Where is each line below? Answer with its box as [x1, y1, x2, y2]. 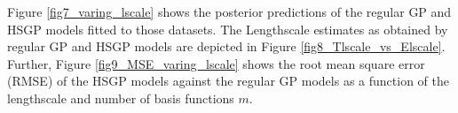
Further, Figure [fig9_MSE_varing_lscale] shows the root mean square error [7, 54, 425, 72]
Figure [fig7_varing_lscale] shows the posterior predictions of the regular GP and [7, 3, 452, 20]
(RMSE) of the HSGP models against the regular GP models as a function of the [7, 72, 449, 90]
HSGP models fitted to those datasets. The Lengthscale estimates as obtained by [7, 19, 448, 38]
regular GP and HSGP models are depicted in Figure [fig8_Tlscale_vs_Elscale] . [7, 37, 446, 56]
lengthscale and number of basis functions [7, 88, 234, 107]
